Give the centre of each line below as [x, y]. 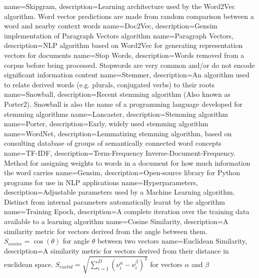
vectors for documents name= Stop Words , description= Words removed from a [124, 55]
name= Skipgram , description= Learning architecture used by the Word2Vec [119, 6]
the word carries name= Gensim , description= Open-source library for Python [122, 172]
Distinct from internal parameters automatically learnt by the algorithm [114, 201]
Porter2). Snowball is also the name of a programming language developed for [123, 104]
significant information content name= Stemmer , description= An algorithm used [127, 75]
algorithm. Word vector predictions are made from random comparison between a [129, 16]
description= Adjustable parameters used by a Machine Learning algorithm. [119, 192]
